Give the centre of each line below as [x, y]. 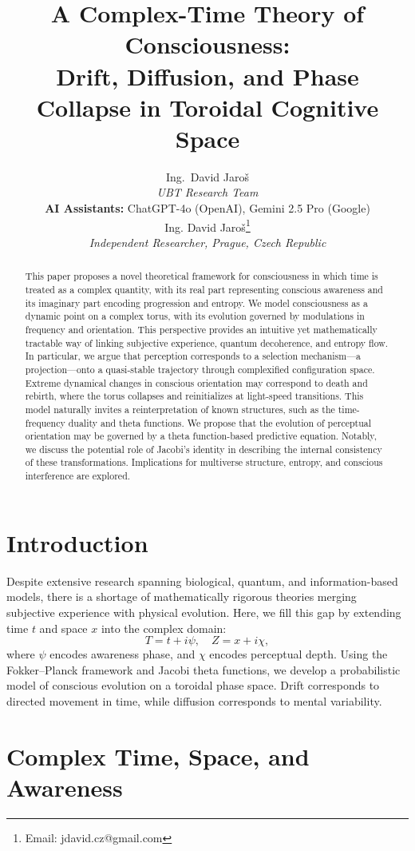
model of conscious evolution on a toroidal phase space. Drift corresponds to [193, 685]
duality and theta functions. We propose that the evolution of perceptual [220, 422]
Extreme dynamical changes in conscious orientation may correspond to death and [196, 382]
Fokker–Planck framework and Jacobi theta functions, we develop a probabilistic [204, 669]
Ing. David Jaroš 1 [207, 225]
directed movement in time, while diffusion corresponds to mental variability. [194, 700]
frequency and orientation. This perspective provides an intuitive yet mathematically [201, 329]
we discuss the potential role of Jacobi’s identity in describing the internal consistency [204, 449]
